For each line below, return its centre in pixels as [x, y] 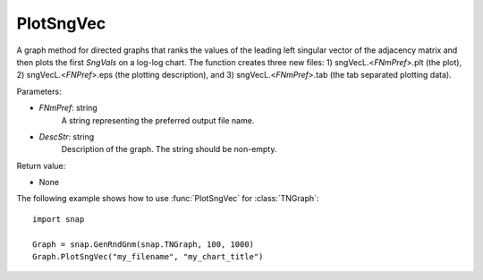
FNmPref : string [68, 108]
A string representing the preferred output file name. [158, 120]
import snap [59, 219]
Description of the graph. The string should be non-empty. [169, 149]
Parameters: [39, 91]
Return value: [41, 165]
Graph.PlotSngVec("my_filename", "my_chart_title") [148, 257]
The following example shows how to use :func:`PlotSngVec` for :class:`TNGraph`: [168, 199]
